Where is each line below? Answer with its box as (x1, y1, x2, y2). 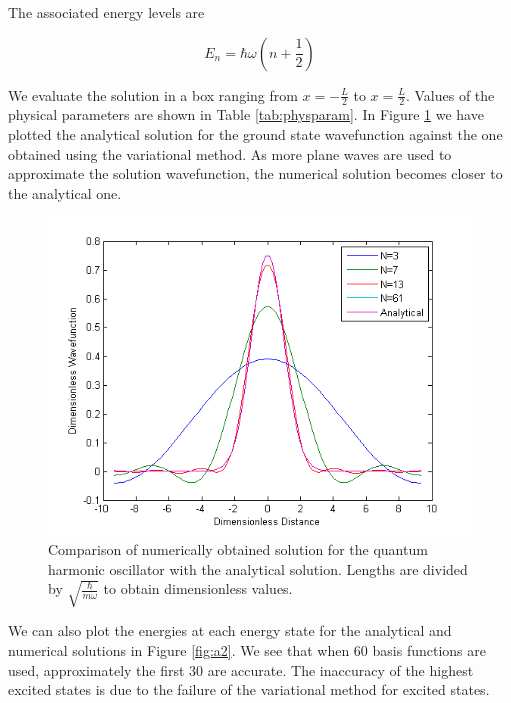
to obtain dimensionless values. (103, 578, 293, 599)
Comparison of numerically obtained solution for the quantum (48, 538, 428, 559)
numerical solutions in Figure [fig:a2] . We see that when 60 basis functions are (8, 640, 486, 661)
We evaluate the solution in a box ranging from (8, 84, 298, 105)
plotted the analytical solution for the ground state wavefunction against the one (8, 124, 503, 145)
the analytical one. (8, 182, 122, 203)
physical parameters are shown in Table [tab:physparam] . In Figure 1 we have (8, 104, 484, 125)
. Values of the (405, 84, 495, 105)
